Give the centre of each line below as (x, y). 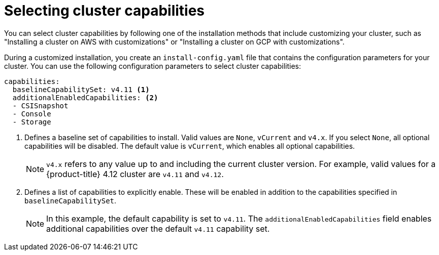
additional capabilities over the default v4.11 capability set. (158, 228)
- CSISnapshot (40, 105)
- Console (32, 114)
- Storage (32, 122)
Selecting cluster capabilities (105, 11)
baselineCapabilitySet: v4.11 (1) (81, 89)
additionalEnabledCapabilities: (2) (85, 97)
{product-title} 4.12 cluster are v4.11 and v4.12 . (135, 174)
